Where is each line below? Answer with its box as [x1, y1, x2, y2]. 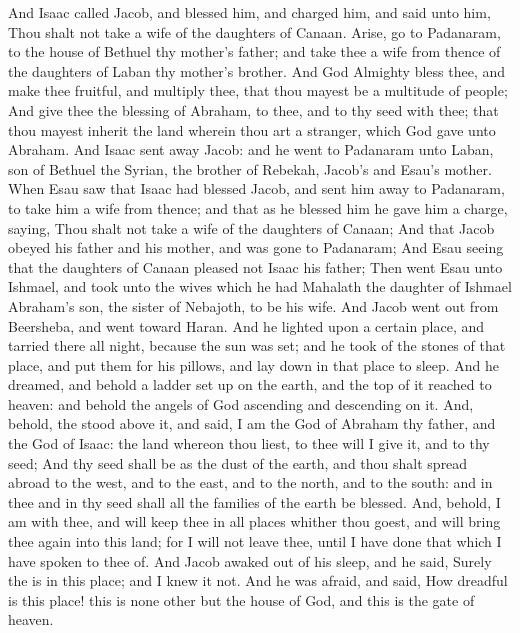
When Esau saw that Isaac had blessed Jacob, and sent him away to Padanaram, [8, 178, 505, 199]
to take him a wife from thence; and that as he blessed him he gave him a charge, [8, 197, 508, 218]
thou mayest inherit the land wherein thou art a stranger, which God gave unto [8, 119, 496, 140]
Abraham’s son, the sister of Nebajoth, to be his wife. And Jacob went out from [8, 295, 499, 316]
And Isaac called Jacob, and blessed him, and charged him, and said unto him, [8, 2, 491, 22]
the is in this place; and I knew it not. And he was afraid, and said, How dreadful [8, 570, 508, 591]
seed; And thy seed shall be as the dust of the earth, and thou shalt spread [8, 452, 468, 473]
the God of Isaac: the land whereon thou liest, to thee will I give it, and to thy [8, 433, 490, 454]
